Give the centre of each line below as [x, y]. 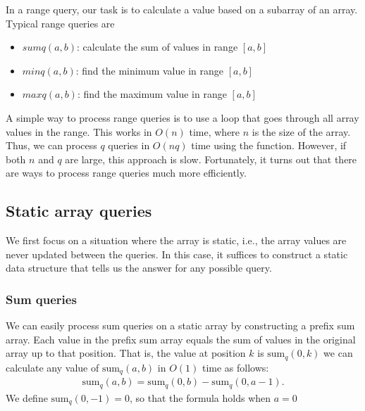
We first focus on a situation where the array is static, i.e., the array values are [176, 240]
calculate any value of [52, 367]
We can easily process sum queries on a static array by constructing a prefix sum [180, 325]
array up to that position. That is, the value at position [126, 353]
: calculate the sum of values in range [157, 47]
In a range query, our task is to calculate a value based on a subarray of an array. [182, 9]
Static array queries [79, 211]
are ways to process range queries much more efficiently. [126, 173]
